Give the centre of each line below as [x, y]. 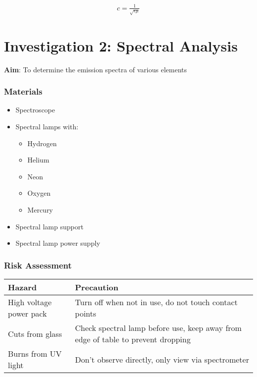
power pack [27, 313]
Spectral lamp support [49, 226]
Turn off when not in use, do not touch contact [156, 302]
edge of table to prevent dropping [133, 339]
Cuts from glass [35, 333]
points [86, 313]
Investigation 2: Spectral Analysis [121, 45]
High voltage [30, 302]
